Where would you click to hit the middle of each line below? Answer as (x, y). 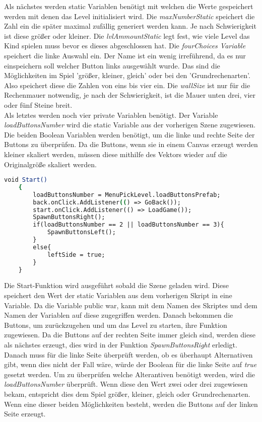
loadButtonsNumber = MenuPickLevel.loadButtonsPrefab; (127, 195)
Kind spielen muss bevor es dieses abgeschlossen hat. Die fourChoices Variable (125, 46)
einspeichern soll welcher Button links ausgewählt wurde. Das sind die (112, 65)
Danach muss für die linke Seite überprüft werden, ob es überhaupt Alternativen (128, 354)
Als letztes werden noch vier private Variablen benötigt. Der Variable (111, 115)
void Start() (26, 180)
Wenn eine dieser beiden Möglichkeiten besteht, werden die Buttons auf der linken (131, 404)
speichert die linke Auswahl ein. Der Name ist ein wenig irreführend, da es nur (125, 55)
